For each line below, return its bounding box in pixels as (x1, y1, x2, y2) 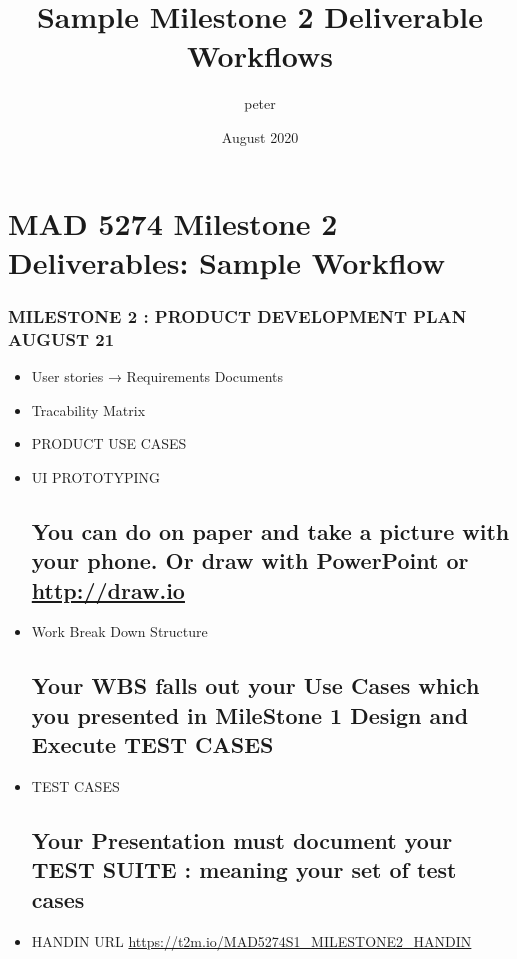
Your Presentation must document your (31, 824, 453, 855)
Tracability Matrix (31, 399, 146, 420)
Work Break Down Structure (31, 621, 208, 642)
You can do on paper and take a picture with (31, 515, 510, 546)
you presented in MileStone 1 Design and (31, 699, 469, 730)
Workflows (186, 35, 334, 76)
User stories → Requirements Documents (31, 366, 284, 387)
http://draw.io (31, 574, 185, 605)
